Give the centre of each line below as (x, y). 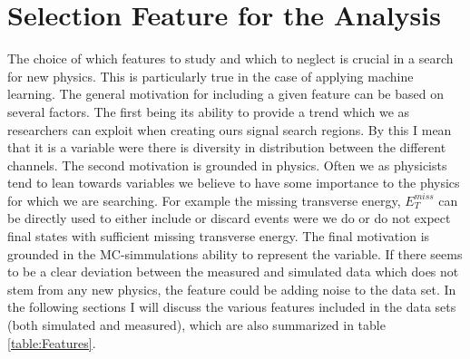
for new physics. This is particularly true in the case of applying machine (211, 76)
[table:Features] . (52, 342)
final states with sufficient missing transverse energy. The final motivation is (219, 236)
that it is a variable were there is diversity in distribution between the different (227, 147)
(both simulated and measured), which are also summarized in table (196, 325)
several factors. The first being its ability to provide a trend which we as (209, 111)
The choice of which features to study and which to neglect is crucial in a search (230, 58)
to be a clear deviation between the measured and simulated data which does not (233, 272)
